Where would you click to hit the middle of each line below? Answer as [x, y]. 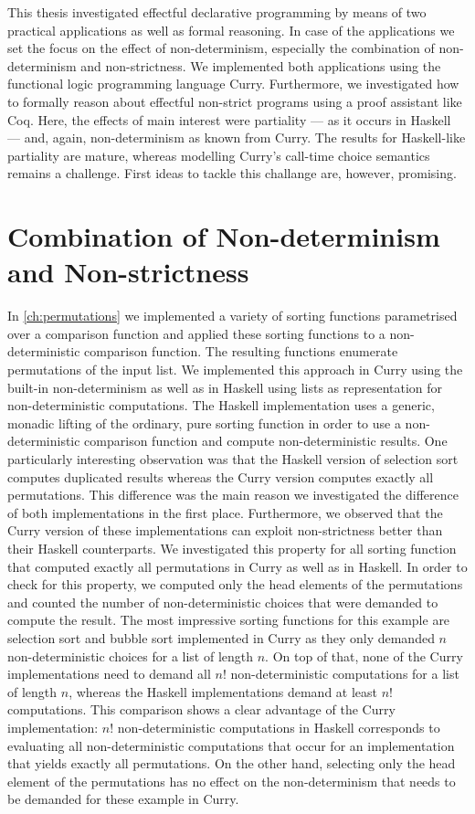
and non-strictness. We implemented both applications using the [261, 65]
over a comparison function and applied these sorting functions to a [196, 333]
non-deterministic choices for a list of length [131, 655]
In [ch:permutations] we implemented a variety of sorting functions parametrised [232, 316]
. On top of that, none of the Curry [364, 655]
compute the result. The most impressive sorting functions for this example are [229, 620]
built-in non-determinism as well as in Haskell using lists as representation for [225, 387]
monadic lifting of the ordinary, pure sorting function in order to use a [204, 423]
